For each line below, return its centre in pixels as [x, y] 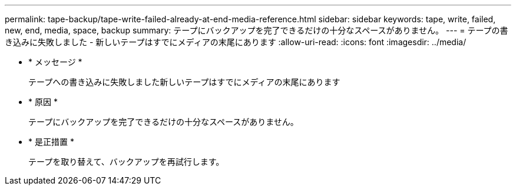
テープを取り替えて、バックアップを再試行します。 [126, 162]
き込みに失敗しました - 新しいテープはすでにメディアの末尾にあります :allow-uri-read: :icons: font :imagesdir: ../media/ [236, 42]
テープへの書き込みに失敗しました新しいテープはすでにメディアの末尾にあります [184, 82]
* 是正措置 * [51, 142]
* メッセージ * [55, 62]
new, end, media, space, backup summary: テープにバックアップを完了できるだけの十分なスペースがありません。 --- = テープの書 [257, 30]
